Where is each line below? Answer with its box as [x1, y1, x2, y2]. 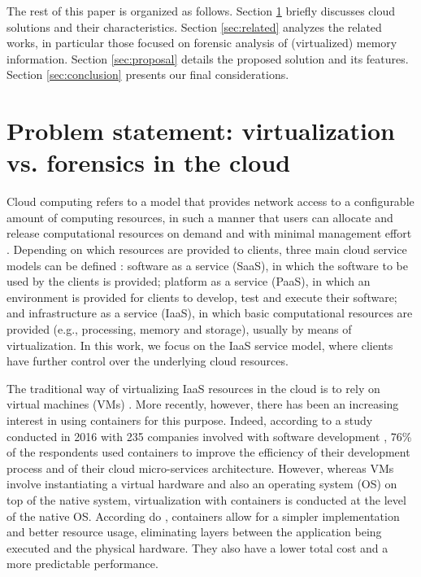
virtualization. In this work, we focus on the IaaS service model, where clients [7, 336, 393, 353]
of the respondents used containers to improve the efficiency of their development [7, 444, 410, 461]
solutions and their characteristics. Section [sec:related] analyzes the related [7, 18, 382, 35]
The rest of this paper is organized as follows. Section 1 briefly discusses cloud [7, 2, 396, 19]
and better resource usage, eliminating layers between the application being [7, 523, 382, 540]
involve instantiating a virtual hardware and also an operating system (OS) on [7, 475, 397, 492]
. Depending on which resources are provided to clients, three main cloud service [7, 241, 407, 258]
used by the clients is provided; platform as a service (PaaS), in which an [7, 273, 371, 290]
